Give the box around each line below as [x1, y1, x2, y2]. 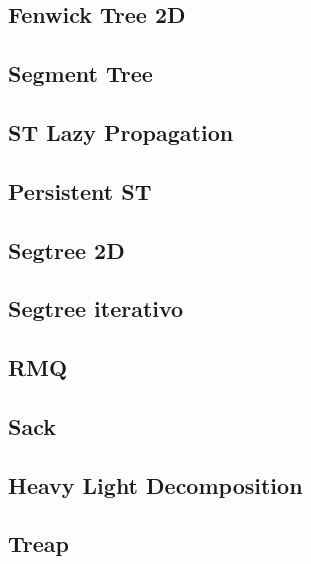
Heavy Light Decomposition [8, 469, 303, 500]
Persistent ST [8, 175, 152, 206]
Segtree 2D [8, 234, 125, 265]
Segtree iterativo [8, 293, 184, 324]
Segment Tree [8, 58, 153, 89]
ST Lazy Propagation [8, 116, 234, 147]
